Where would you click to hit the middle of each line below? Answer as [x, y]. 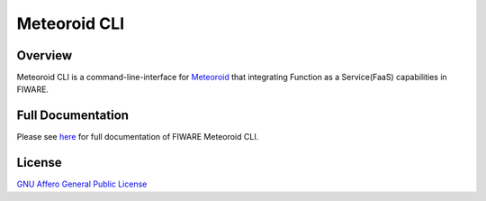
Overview [45, 55]
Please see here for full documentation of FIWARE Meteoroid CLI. [138, 137]
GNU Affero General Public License [82, 184]
